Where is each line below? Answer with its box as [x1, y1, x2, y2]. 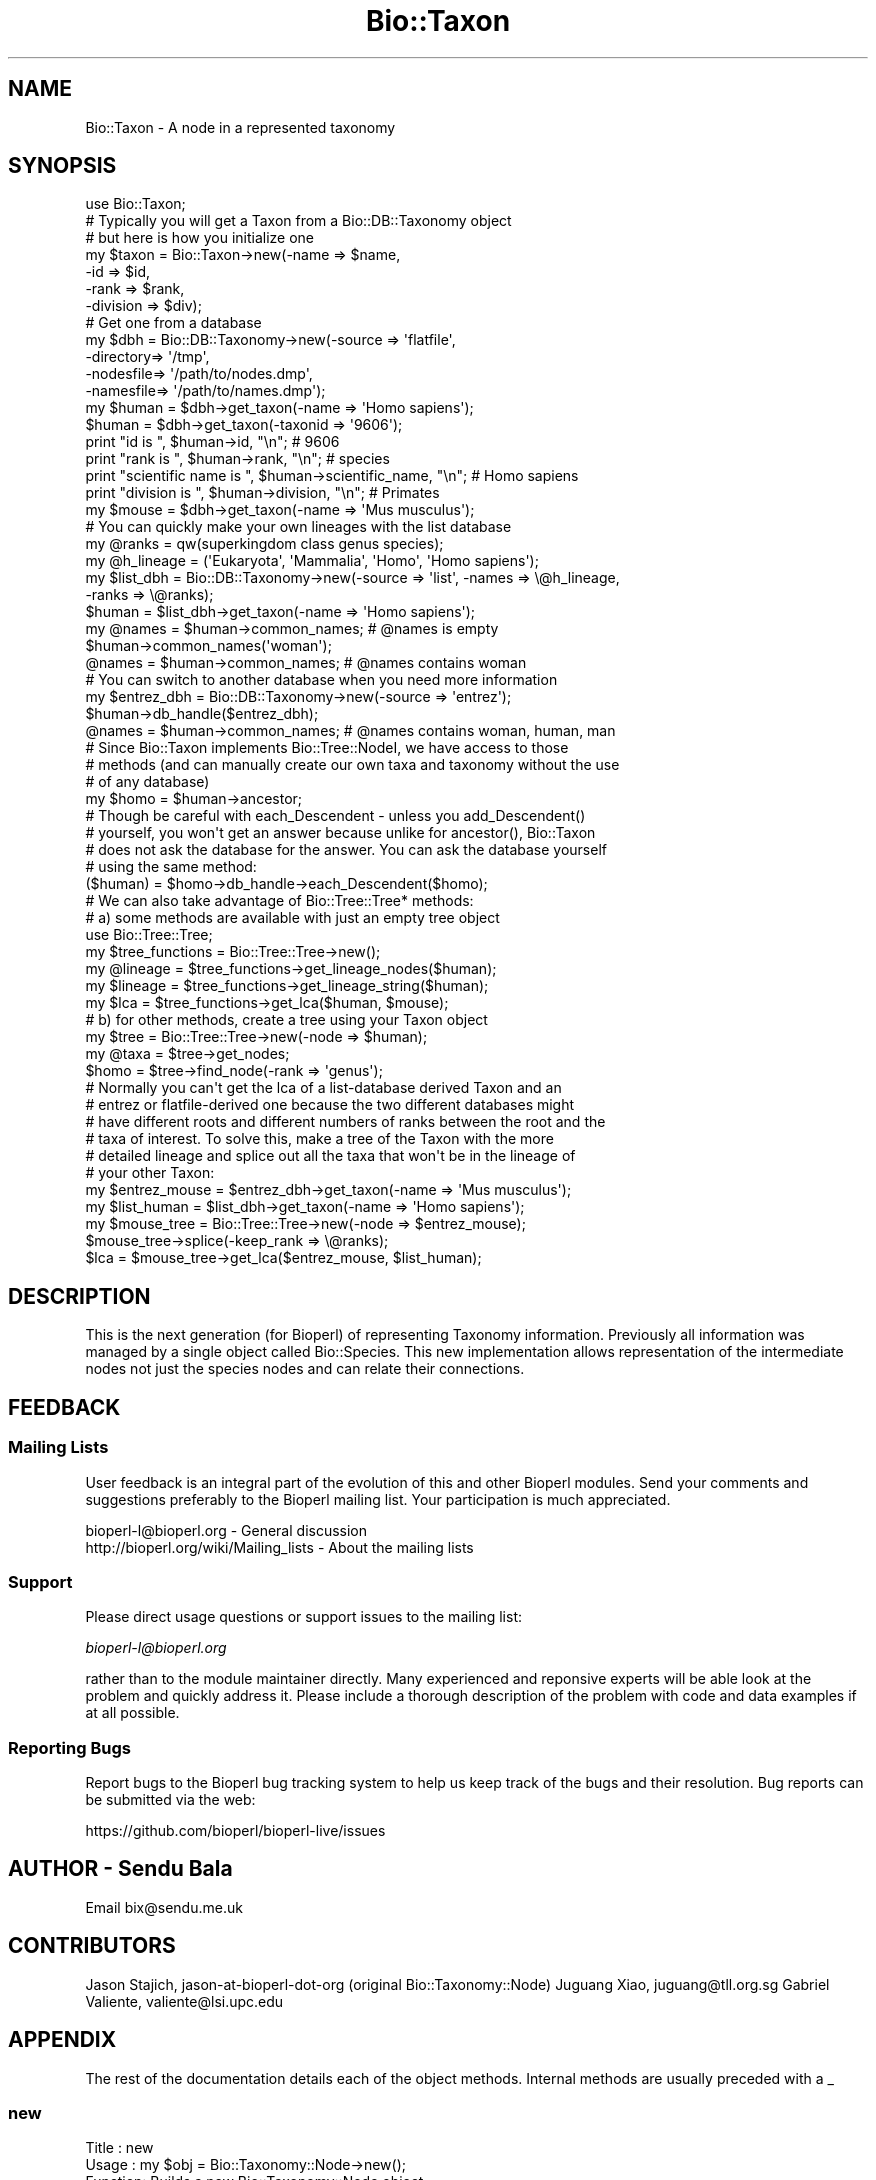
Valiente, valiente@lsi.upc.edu [85, 1992, 284, 2010]
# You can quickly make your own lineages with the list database [85, 518, 512, 536]
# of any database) [85, 773, 210, 791]
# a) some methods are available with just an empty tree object [85, 909, 500, 927]
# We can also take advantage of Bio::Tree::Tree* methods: [85, 892, 474, 910]
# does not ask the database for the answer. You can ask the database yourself [85, 841, 607, 859]
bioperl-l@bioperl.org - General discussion [85, 1521, 368, 1539]
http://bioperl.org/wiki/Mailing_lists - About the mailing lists [85, 1538, 474, 1556]
